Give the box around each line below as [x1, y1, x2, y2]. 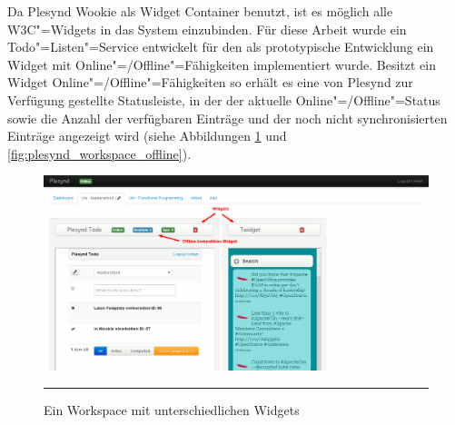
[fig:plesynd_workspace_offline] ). [7, 143, 192, 163]
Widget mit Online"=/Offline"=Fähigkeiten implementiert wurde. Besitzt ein [7, 54, 436, 74]
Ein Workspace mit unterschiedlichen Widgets [44, 400, 300, 419]
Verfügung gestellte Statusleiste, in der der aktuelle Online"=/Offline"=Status [7, 90, 440, 109]
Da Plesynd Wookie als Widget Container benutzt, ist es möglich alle [7, 2, 393, 20]
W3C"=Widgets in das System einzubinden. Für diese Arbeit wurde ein [7, 19, 407, 38]
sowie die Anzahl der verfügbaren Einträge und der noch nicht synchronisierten [7, 108, 448, 127]
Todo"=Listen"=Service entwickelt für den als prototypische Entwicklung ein [7, 37, 434, 56]
